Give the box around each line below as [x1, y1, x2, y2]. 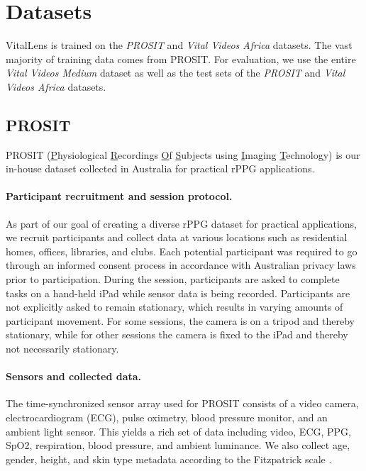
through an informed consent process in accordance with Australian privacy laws [6, 257, 356, 272]
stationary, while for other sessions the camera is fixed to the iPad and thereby [6, 327, 348, 342]
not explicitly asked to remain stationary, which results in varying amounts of [6, 299, 343, 314]
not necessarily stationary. [6, 341, 119, 356]
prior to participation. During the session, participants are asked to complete [6, 272, 340, 287]
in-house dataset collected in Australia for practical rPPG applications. [6, 161, 315, 176]
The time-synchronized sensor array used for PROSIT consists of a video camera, [6, 396, 359, 411]
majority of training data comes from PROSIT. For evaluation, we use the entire [6, 51, 356, 66]
